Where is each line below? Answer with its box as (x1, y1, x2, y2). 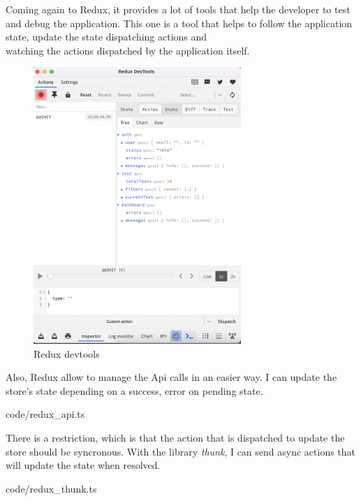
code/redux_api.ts (6, 407, 85, 421)
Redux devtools (34, 346, 100, 361)
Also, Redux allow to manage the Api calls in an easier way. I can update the (6, 370, 337, 384)
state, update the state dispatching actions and (6, 29, 207, 44)
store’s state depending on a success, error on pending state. (6, 383, 263, 398)
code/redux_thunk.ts (6, 481, 97, 495)
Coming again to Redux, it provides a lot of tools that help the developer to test (6, 2, 351, 16)
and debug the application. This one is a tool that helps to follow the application (6, 15, 353, 30)
